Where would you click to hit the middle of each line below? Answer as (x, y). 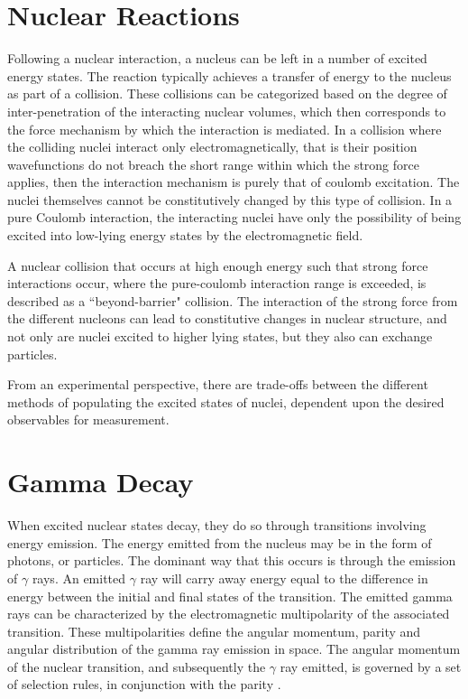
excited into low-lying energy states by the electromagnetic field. (185, 235)
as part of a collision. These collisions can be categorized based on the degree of (227, 93)
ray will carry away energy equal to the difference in (284, 578)
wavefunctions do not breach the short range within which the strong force (213, 164)
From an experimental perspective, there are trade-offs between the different (218, 384)
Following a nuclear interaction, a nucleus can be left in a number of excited (217, 58)
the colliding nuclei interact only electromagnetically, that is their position (212, 147)
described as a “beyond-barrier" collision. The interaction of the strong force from (233, 300)
